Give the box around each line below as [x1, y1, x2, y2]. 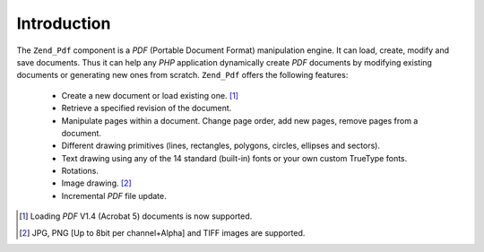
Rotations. [61, 166, 99, 177]
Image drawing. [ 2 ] [61, 178, 132, 188]
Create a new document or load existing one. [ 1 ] [61, 90, 239, 100]
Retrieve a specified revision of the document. [61, 103, 232, 114]
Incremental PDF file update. [61, 190, 168, 201]
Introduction [16, 13, 111, 33]
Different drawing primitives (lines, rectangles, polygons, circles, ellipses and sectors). [61, 140, 381, 152]
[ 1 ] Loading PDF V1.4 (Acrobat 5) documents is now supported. [19, 211, 253, 222]
